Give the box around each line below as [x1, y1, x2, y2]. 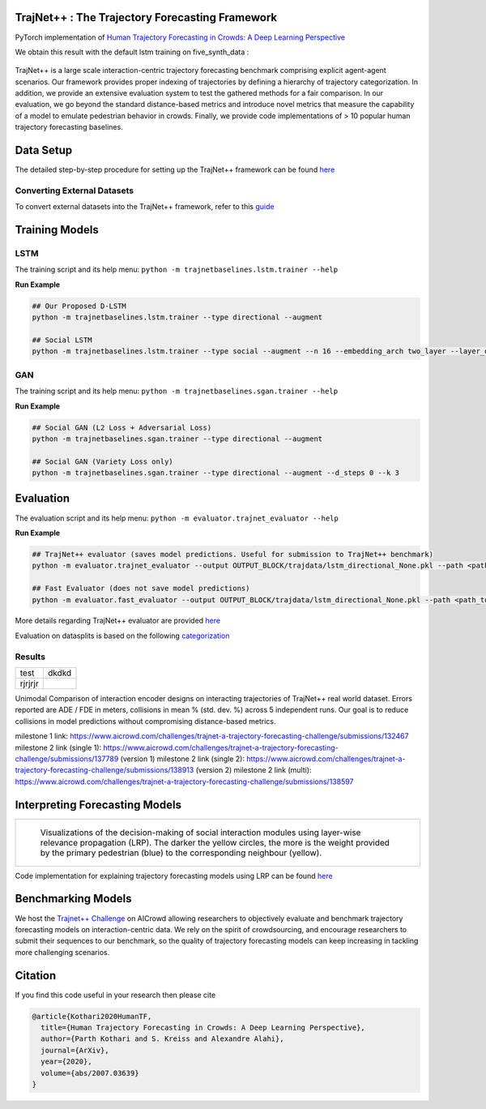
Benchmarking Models [15, 892, 132, 906]
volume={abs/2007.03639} [40, 1068, 139, 1077]
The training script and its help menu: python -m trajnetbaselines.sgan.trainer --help [15, 386, 339, 396]
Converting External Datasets [15, 185, 134, 196]
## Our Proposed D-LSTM [32, 301, 127, 310]
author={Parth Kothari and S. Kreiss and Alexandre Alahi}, [40, 1034, 284, 1043]
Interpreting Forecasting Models [15, 798, 182, 811]
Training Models [15, 223, 99, 237]
